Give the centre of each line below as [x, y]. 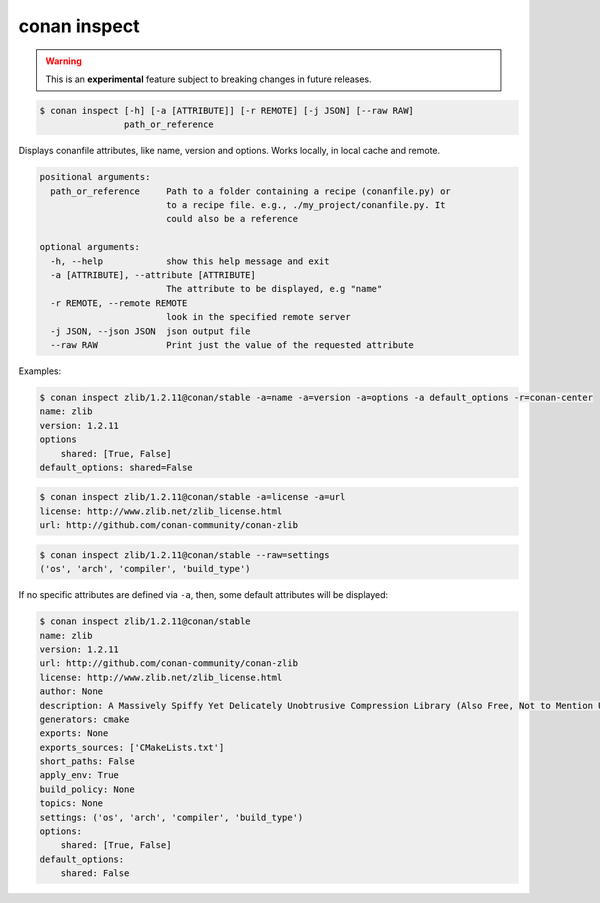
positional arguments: [95, 177]
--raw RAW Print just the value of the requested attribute [232, 344]
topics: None [71, 803]
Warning [63, 61]
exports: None [74, 733]
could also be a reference [232, 219]
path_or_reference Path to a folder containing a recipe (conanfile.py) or [251, 191]
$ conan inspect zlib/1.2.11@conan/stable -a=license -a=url [192, 497]
